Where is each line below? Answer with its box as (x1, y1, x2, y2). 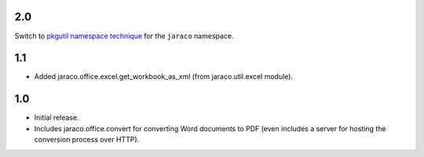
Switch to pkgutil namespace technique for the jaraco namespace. (14, 31, 235, 41)
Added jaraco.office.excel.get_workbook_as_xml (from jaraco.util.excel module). (34, 72, 294, 81)
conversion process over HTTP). (34, 135, 140, 145)
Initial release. (34, 113, 79, 123)
